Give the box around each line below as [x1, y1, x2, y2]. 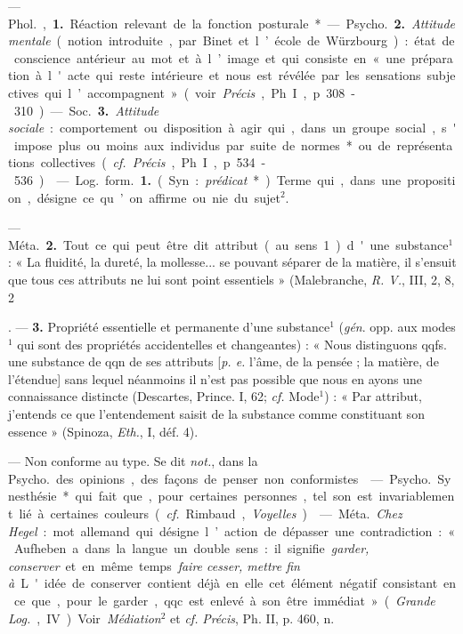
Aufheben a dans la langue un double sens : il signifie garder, [13, 539, 370, 558]
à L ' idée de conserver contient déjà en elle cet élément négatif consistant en [8, 574, 457, 592]
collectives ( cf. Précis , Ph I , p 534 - [40, 153, 266, 172]
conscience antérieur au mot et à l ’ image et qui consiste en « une [13, 48, 405, 67]
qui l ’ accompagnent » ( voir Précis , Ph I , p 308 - [45, 83, 355, 101]
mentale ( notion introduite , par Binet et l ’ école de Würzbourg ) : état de [8, 31, 455, 50]
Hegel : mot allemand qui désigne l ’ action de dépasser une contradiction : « [8, 521, 455, 540]
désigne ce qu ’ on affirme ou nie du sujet [37, 188, 280, 206]
